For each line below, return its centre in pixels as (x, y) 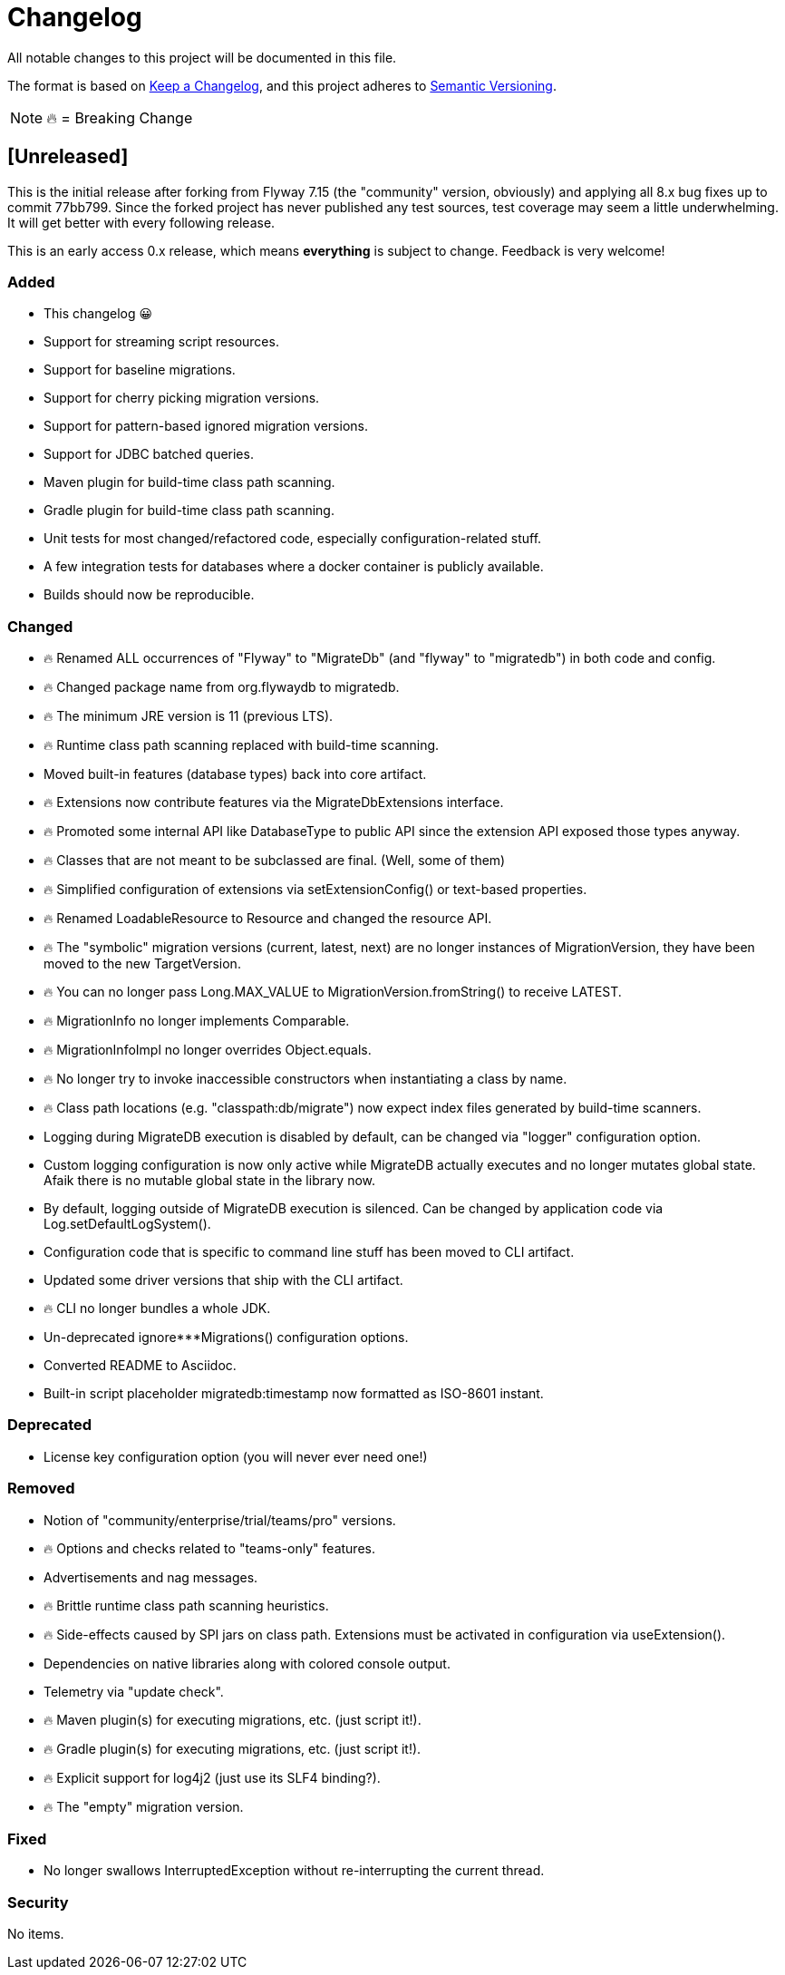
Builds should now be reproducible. (149, 595)
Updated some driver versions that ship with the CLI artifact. (223, 1280)
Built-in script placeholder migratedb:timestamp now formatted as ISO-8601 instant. (294, 1394)
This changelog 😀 (98, 314)
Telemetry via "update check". (134, 1691)
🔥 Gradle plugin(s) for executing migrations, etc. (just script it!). (233, 1748)
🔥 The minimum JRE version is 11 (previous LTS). (189, 716)
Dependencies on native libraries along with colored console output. (247, 1663)
